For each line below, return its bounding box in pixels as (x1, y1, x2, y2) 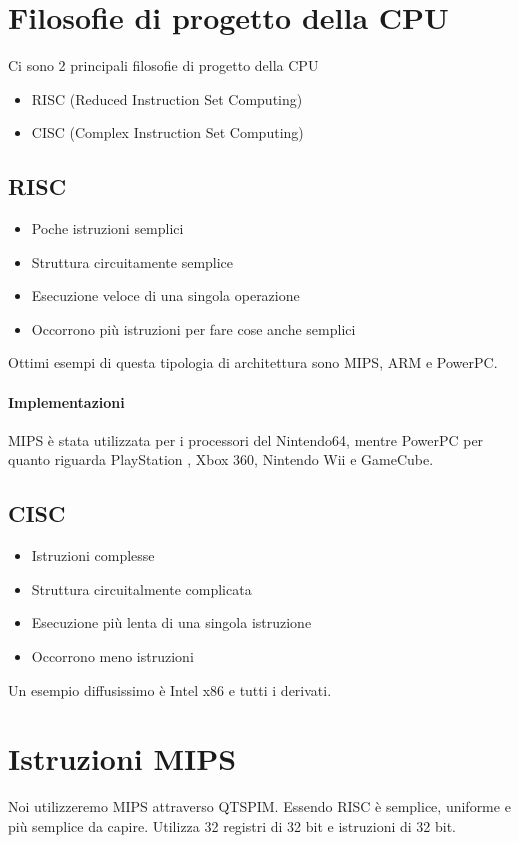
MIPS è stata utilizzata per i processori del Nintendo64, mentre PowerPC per (8, 429, 484, 450)
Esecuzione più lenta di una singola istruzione (31, 612, 312, 633)
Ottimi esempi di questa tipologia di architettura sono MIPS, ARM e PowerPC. (8, 352, 498, 373)
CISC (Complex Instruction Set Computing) (31, 122, 304, 143)
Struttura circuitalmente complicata (31, 578, 252, 599)
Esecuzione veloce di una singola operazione (31, 285, 300, 306)
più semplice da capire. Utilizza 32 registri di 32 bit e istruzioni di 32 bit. (8, 815, 456, 836)
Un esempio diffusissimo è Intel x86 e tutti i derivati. (8, 679, 332, 700)
